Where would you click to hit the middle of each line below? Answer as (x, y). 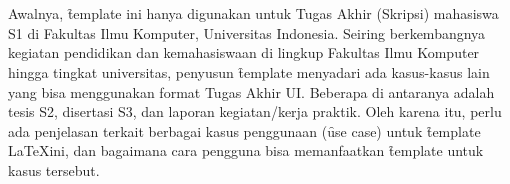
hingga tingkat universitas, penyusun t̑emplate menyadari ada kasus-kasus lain (249, 71)
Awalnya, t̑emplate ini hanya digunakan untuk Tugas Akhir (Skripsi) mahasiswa (253, 13)
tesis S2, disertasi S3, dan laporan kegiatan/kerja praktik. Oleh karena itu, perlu (255, 111)
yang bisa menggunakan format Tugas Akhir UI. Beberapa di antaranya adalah (251, 91)
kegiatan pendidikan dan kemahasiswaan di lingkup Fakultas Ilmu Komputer (244, 52)
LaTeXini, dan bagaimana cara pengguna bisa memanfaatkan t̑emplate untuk (246, 150)
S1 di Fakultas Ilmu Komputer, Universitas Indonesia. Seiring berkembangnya (247, 32)
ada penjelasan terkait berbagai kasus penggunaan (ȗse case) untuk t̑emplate (244, 130)
